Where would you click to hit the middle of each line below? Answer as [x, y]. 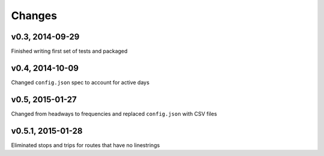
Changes [34, 16]
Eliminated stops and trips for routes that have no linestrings [85, 145]
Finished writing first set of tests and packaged [69, 51]
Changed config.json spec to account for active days [80, 82]
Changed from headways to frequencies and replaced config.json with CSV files [114, 114]
